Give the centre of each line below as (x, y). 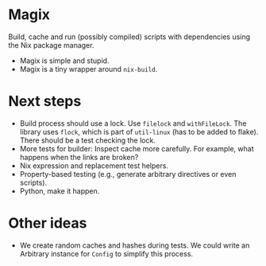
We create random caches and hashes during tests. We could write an (135, 245)
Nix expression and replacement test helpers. (94, 166)
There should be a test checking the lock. (88, 140)
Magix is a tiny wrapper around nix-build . (89, 68)
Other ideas (48, 223)
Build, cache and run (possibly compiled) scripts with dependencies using (129, 37)
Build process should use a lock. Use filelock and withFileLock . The (133, 123)
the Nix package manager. (51, 45)
